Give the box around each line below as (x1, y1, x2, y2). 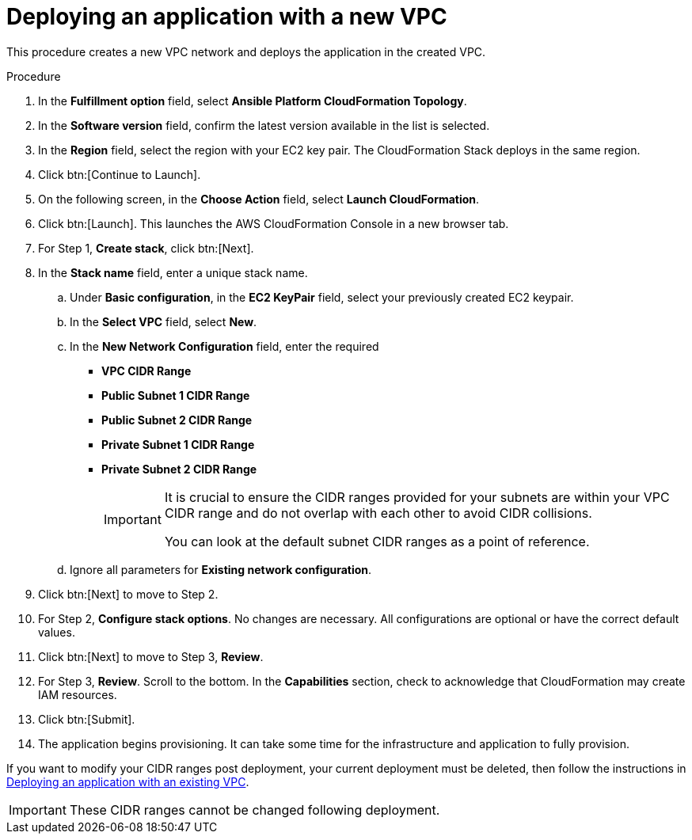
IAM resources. (38, 687, 117, 701)
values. (38, 625, 75, 639)
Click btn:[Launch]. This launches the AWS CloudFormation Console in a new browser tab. (38, 216, 509, 230)
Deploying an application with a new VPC (6, 3, 447, 30)
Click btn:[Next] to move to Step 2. (38, 587, 219, 601)
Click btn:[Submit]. (38, 712, 135, 726)
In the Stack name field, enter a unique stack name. (38, 265, 308, 279)
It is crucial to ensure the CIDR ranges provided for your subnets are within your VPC (164, 488, 670, 505)
